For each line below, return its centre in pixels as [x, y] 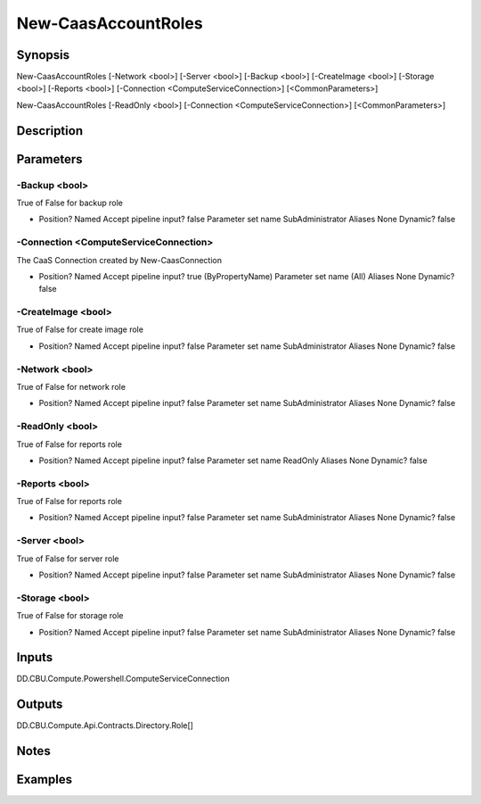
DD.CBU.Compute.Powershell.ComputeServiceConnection [123, 679]
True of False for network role [71, 387]
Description [50, 131]
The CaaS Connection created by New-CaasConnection [119, 260]
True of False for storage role [70, 616]
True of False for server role [68, 559]
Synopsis [43, 55]
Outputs [40, 705]
